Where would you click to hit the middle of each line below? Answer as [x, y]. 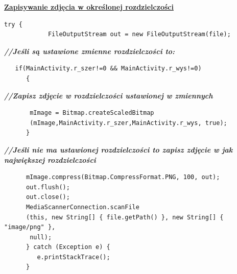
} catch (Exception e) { [68, 247]
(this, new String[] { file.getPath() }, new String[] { [125, 217]
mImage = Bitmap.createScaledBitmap [92, 113]
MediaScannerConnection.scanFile [82, 207]
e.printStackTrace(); [74, 257]
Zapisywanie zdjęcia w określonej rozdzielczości [89, 7]
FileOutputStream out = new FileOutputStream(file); [139, 34]
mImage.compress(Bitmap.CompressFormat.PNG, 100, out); [123, 177]
